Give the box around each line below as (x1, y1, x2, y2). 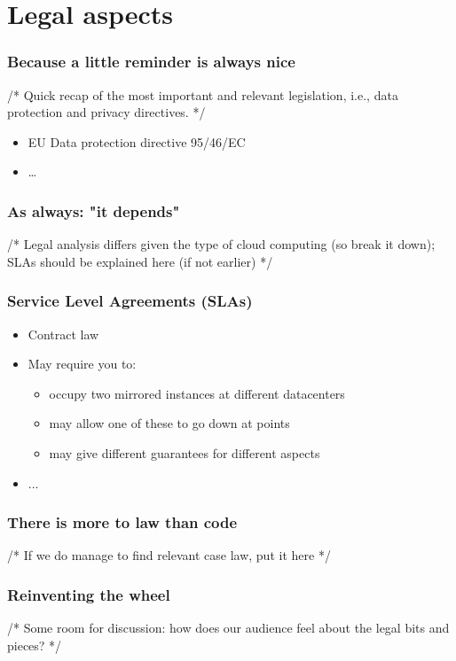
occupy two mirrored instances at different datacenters (49, 384, 345, 402)
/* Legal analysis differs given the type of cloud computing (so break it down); (7, 235, 436, 253)
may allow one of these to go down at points (49, 414, 290, 432)
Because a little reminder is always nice (7, 51, 295, 73)
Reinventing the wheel (7, 583, 170, 605)
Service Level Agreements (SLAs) (7, 290, 253, 312)
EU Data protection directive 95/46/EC (28, 132, 246, 151)
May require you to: (28, 354, 137, 373)
